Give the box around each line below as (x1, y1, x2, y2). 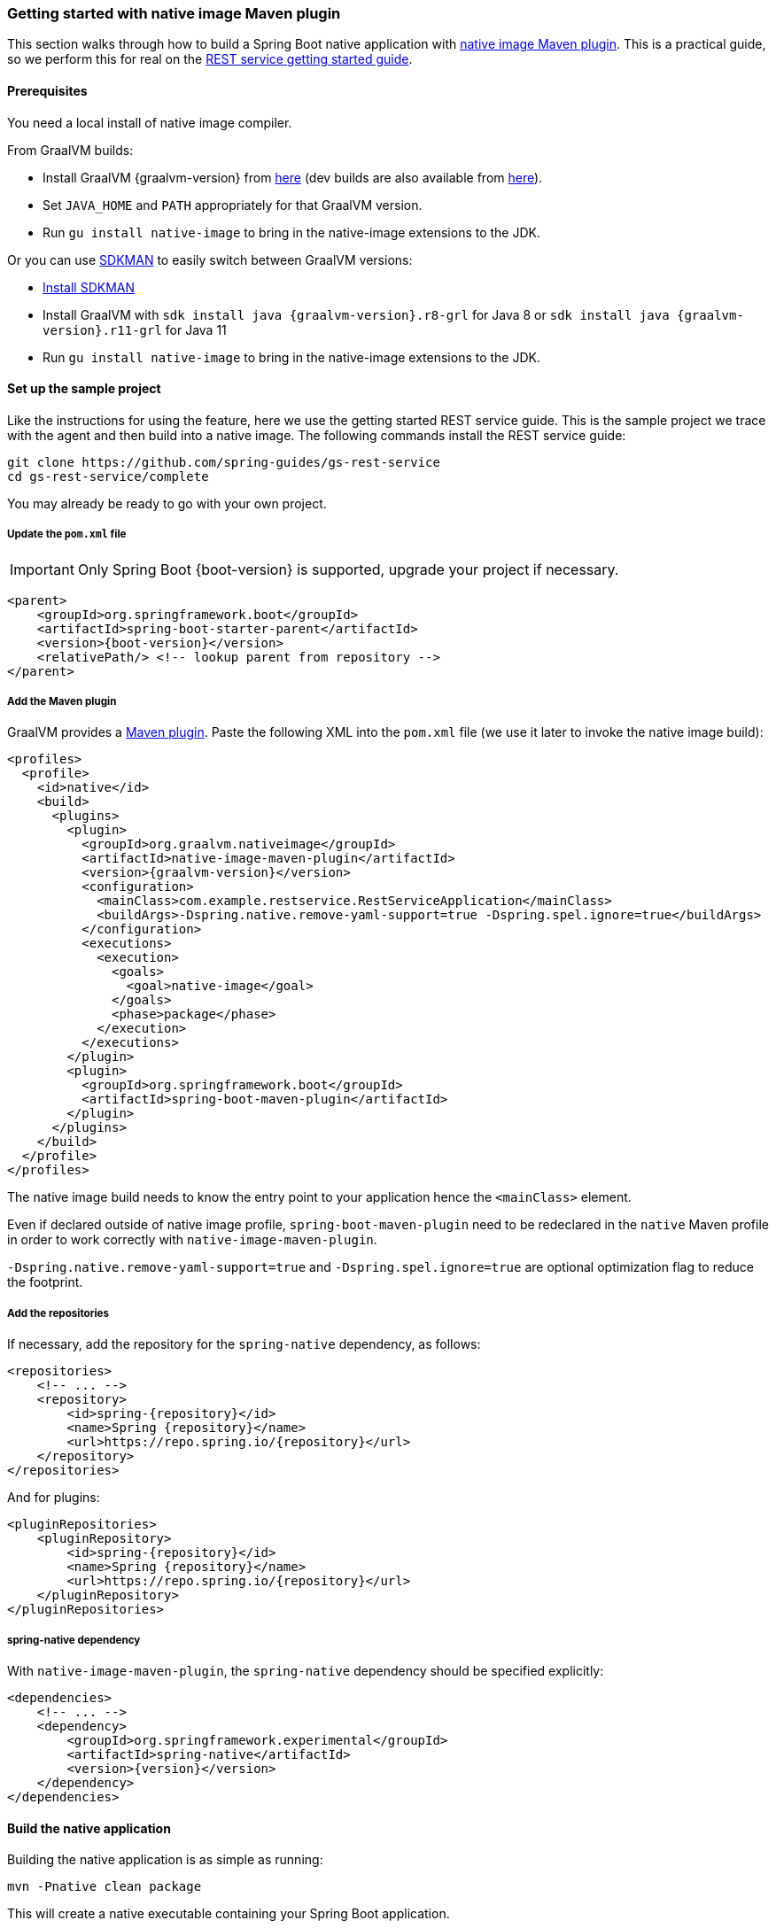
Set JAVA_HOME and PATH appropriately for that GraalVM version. (43, 197, 423, 213)
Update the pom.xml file (7, 528, 127, 541)
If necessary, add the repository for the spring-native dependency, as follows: (7, 1336, 481, 1352)
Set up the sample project (7, 381, 161, 397)
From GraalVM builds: (7, 142, 134, 158)
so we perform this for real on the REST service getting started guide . (7, 51, 413, 67)
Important (10, 560, 74, 578)
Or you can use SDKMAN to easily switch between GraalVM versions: (7, 252, 413, 267)
